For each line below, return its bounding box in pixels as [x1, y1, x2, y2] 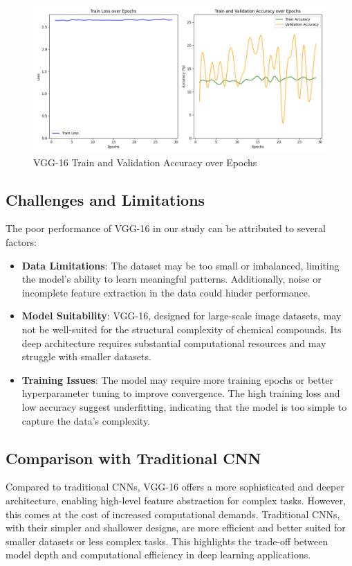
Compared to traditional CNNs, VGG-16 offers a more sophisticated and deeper [6, 479, 344, 494]
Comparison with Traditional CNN [6, 447, 261, 468]
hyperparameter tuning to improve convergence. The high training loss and [21, 386, 340, 400]
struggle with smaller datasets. [21, 349, 151, 364]
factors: [6, 234, 37, 249]
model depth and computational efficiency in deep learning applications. [6, 547, 311, 562]
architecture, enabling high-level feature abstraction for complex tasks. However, [6, 493, 346, 507]
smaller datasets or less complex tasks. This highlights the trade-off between [6, 533, 328, 548]
